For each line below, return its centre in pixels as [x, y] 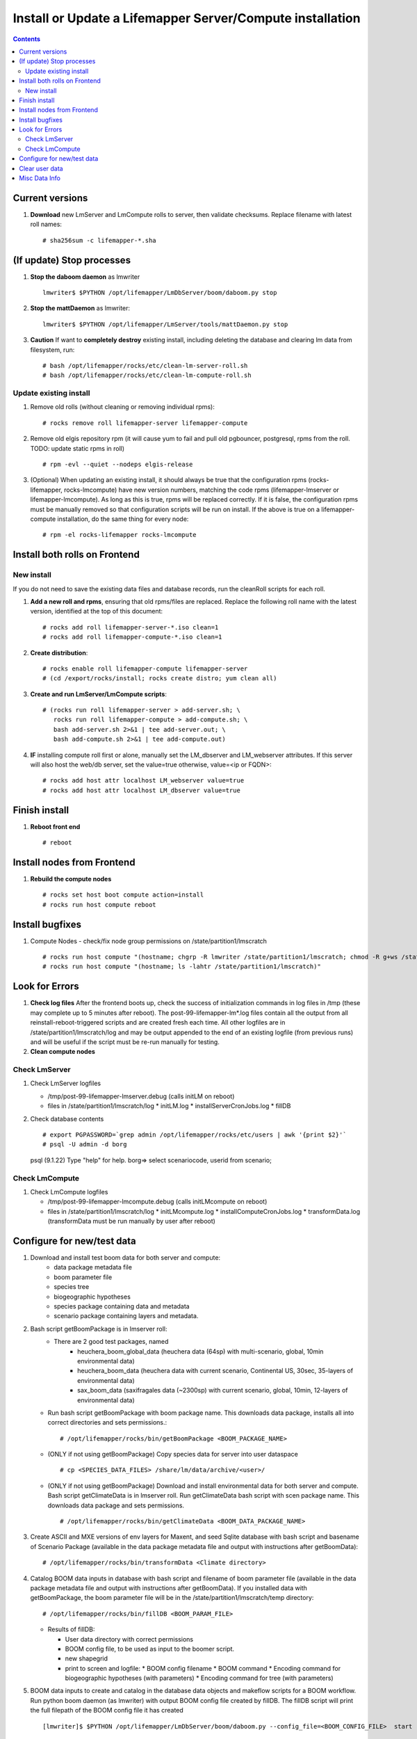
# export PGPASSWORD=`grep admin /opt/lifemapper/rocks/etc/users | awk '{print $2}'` [195, 1135]
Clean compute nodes [63, 1052]
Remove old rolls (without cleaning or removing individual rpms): [122, 407]
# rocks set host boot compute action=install [123, 895]
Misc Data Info [40, 178]
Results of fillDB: [71, 1629]
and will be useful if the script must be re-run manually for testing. [125, 1042]
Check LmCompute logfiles [69, 1192]
